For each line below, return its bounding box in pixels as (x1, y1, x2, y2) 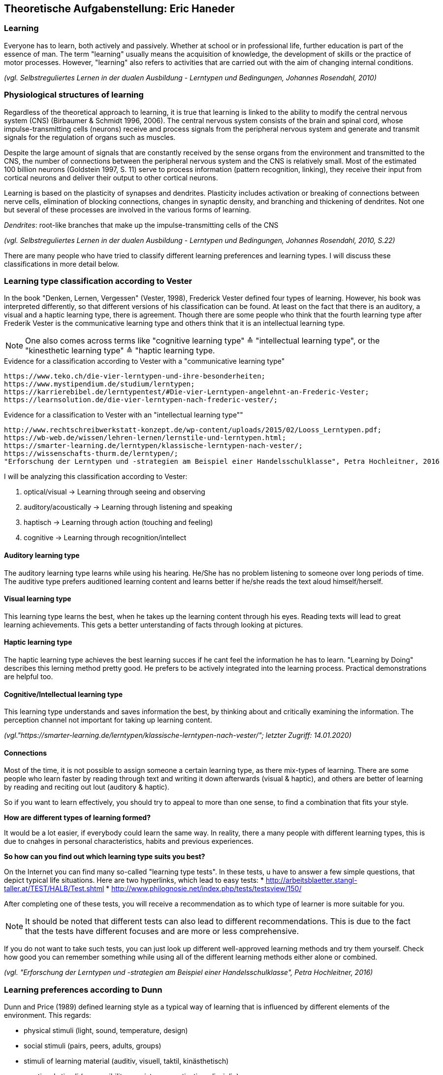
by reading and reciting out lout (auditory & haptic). (4, 783, 169, 792)
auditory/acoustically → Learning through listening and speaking (24, 503, 232, 512)
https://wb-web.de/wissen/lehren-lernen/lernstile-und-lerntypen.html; (4, 434, 286, 442)
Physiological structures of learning (4, 90, 144, 100)
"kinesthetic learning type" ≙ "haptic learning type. (25, 346, 215, 356)
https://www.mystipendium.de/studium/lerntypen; (4, 380, 195, 388)
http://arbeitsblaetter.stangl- (265, 876, 357, 885)
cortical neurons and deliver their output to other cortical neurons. (4, 173, 218, 182)
